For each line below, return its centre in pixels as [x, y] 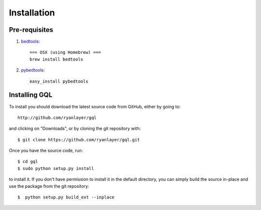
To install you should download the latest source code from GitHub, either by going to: [95, 106]
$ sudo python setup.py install [56, 168]
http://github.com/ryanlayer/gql [57, 118]
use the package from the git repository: [49, 186]
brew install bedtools [57, 59]
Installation [32, 13]
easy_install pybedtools [59, 81]
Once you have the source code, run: [46, 150]
